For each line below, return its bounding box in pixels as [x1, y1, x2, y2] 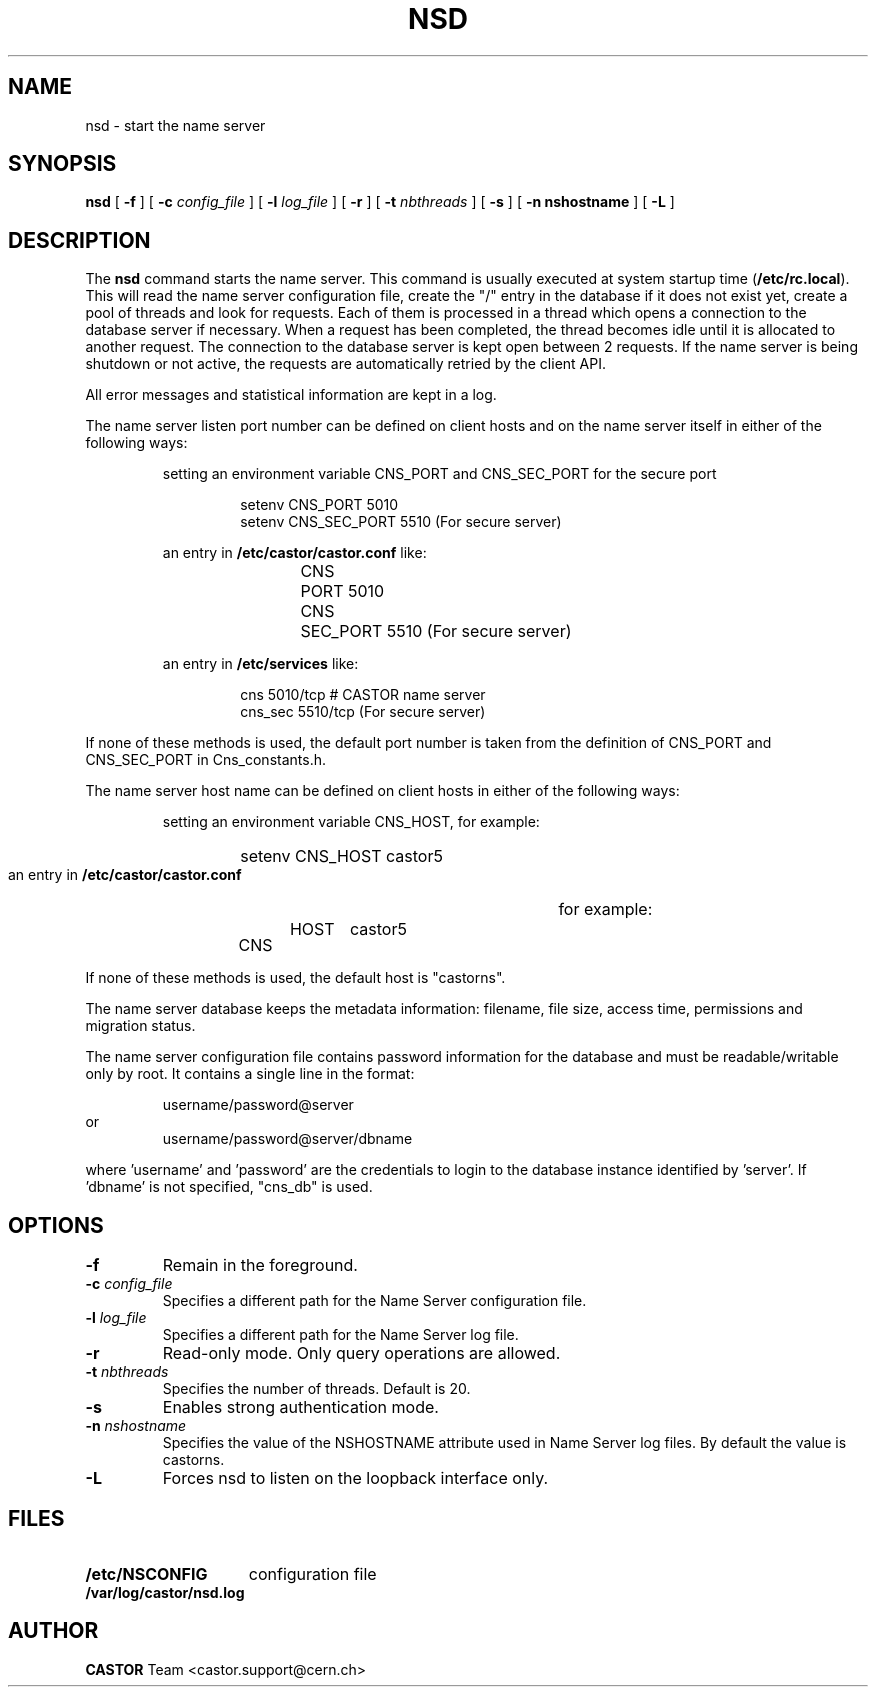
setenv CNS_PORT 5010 [240, 496, 399, 514]
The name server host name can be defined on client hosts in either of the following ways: [85, 782, 680, 800]
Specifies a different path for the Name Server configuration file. [162, 1292, 587, 1310]
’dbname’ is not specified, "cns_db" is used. [85, 1178, 373, 1196]
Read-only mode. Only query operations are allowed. [162, 1343, 561, 1364]
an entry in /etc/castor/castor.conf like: [162, 544, 427, 562]
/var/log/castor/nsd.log [85, 1583, 245, 1601]
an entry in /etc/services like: [162, 655, 359, 673]
